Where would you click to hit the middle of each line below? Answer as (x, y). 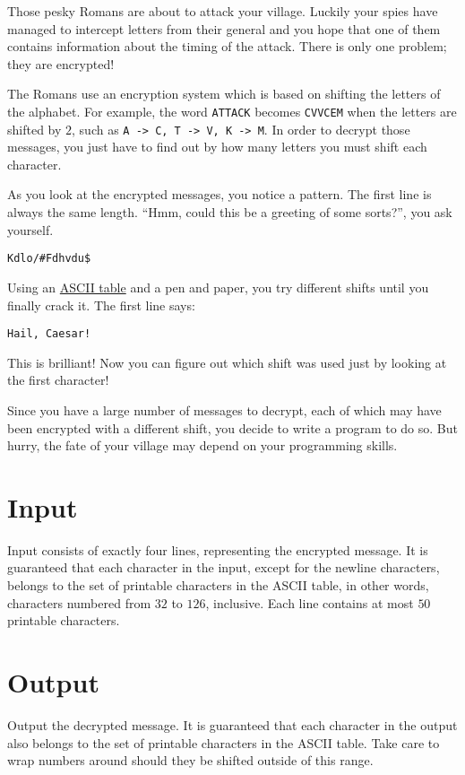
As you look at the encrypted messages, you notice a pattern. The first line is (220, 194)
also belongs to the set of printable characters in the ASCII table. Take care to (224, 742)
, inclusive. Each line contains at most (310, 602)
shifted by (34, 129)
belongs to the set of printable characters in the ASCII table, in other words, (218, 585)
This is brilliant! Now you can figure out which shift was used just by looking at (227, 362)
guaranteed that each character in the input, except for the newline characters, (224, 567)
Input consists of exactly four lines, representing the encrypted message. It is (218, 549)
